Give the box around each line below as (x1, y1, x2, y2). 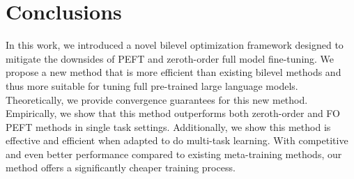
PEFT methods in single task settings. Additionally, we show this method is (6, 119, 331, 134)
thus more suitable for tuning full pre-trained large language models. (6, 78, 298, 93)
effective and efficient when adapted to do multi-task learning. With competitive (6, 133, 348, 148)
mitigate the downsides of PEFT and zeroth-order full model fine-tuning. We (6, 51, 334, 65)
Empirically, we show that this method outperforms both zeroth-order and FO (6, 106, 341, 120)
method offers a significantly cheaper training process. (6, 160, 236, 175)
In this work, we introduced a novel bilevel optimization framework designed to (6, 38, 344, 52)
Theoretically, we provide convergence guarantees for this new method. (6, 92, 308, 107)
